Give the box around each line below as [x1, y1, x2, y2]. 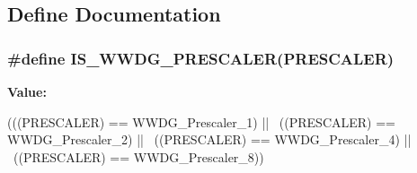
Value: [7, 82, 47, 100]
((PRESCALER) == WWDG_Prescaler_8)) [13, 147, 264, 166]
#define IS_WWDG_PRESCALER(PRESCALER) [7, 47, 395, 69]
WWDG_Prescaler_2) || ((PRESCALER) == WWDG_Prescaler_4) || [7, 130, 412, 149]
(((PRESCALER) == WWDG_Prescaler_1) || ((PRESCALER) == [7, 112, 395, 131]
